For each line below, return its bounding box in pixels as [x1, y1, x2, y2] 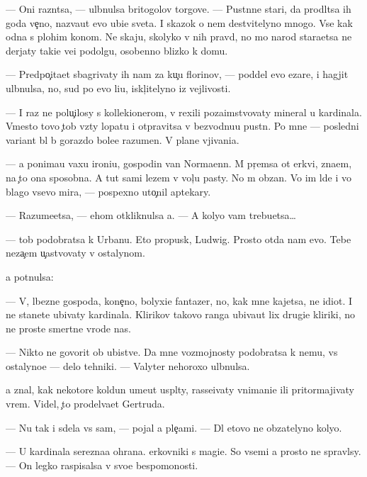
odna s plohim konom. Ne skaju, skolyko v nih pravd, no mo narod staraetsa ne [6, 29, 352, 44]
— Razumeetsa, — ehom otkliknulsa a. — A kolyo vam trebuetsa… [6, 208, 296, 223]
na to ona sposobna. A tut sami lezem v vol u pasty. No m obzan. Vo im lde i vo [6, 169, 351, 184]
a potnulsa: [6, 269, 54, 284]
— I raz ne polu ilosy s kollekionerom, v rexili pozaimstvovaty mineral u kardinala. [6, 104, 362, 119]
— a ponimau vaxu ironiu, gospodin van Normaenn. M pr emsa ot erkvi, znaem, [6, 156, 352, 171]
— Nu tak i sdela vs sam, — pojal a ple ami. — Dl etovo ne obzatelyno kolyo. [6, 420, 342, 434]
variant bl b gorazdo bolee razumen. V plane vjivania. [6, 132, 239, 147]
